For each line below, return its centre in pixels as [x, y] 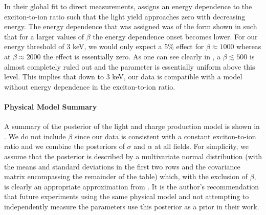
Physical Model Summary [51, 106]
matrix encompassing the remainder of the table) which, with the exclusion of [126, 176]
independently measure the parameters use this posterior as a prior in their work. [132, 206]
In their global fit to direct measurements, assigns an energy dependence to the [128, 6]
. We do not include [35, 136]
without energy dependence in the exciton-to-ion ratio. [90, 86]
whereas [249, 46]
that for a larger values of [44, 36]
